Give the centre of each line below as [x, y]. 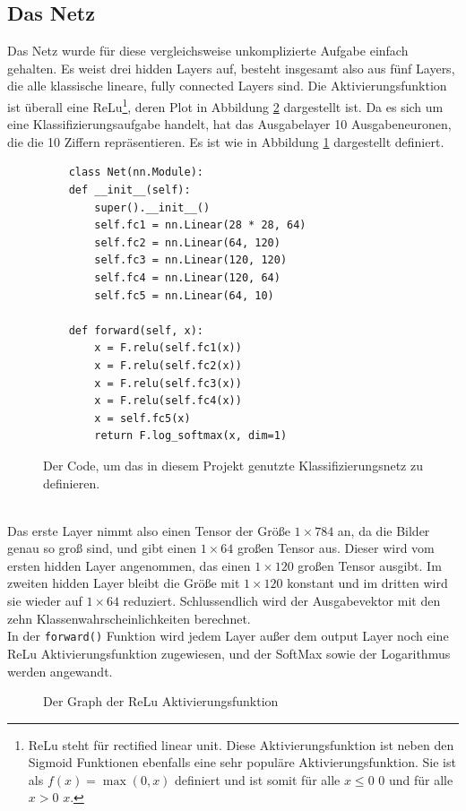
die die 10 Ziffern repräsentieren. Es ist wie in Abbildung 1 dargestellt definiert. [226, 141]
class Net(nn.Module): [136, 173]
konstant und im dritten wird [367, 583]
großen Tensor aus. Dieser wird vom [336, 548]
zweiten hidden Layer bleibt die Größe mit [124, 583]
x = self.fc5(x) [142, 418]
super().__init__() [152, 207]
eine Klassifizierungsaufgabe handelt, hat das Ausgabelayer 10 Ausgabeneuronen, [229, 124]
